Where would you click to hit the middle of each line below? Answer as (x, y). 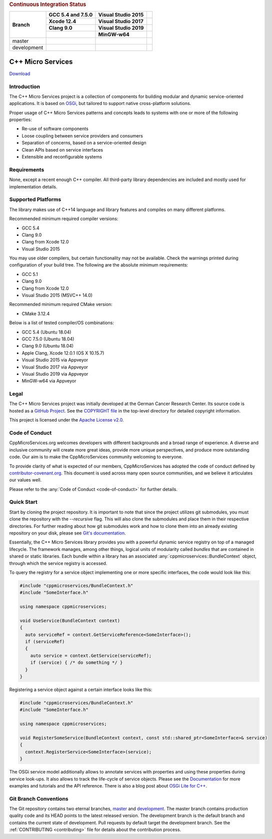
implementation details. (33, 186)
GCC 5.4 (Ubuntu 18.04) (46, 332)
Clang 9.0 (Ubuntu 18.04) (48, 346)
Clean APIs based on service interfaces (62, 149)
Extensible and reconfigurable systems (62, 157)
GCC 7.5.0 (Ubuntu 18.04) (48, 339)
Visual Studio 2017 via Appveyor (55, 367)
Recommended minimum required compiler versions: (64, 219)
